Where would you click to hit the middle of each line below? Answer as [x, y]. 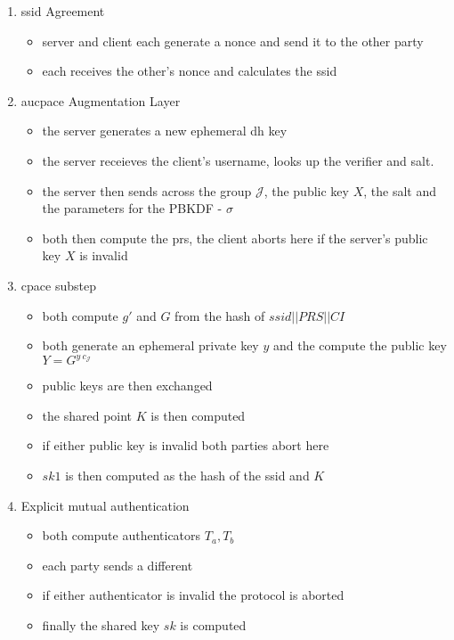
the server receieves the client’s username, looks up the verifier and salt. [238, 160]
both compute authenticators [122, 535]
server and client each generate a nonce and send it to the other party [233, 41]
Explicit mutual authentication [105, 505]
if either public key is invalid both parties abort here [186, 445]
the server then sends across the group [147, 190]
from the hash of [220, 315]
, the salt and [400, 190]
